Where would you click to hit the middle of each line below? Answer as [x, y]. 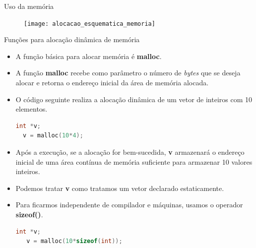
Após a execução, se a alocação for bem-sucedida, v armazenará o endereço [130, 152]
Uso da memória [29, 6]
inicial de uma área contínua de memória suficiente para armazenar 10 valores [134, 161]
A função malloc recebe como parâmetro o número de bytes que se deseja [128, 73]
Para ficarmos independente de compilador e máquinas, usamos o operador [129, 205]
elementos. [32, 109]
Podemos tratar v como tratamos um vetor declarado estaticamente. [120, 188]
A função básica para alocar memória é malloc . [89, 56]
